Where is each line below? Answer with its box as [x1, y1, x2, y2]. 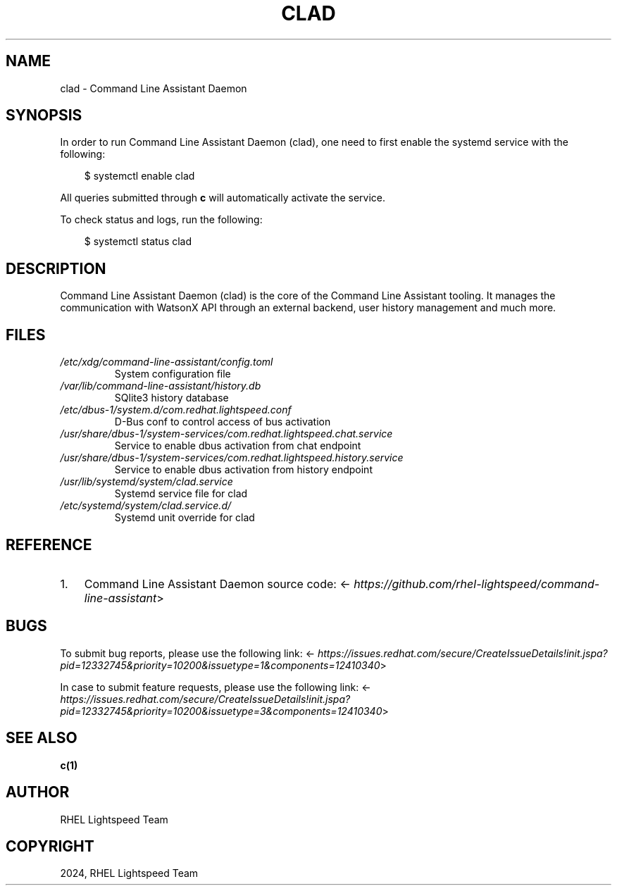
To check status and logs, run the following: [60, 213, 263, 226]
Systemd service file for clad [114, 487, 248, 500]
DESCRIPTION [6, 259, 106, 278]
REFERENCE [6, 535, 92, 554]
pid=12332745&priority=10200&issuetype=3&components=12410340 [60, 704, 382, 717]
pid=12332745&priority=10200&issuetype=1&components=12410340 [60, 659, 380, 671]
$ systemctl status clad [84, 235, 192, 248]
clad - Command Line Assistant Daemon [60, 82, 247, 94]
